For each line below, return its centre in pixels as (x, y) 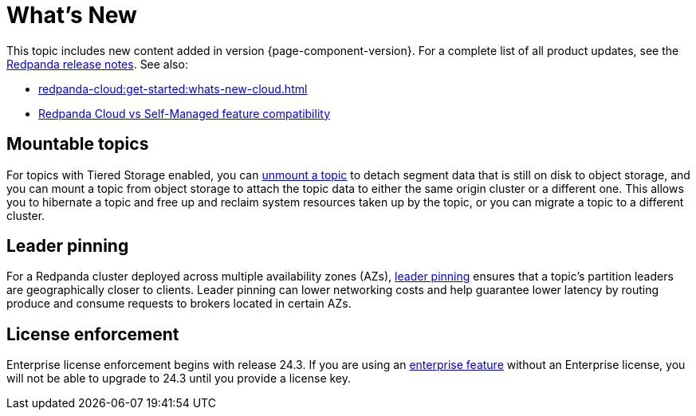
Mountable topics (78, 144)
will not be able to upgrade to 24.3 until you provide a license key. (179, 379)
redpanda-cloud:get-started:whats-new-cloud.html (173, 88)
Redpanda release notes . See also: (97, 64)
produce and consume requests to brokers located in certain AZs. (179, 304)
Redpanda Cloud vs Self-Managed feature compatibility (184, 113)
